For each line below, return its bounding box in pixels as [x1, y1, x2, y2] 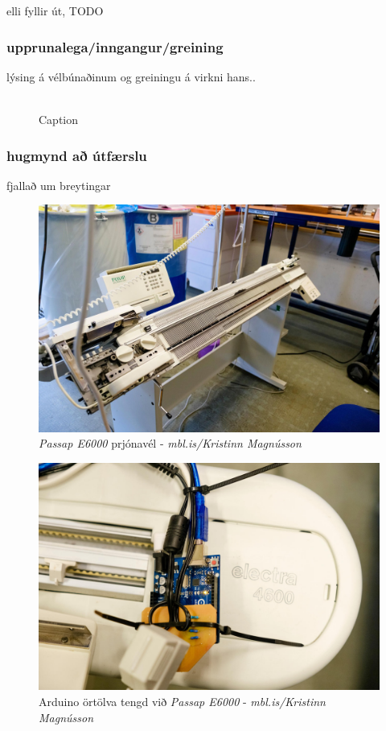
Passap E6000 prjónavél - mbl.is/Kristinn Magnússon [39, 435, 302, 452]
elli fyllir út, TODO [6, 2, 104, 19]
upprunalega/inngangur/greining [6, 36, 224, 56]
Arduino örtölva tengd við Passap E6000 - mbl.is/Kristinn [39, 692, 326, 709]
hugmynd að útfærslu [6, 145, 147, 165]
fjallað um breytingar [6, 176, 111, 193]
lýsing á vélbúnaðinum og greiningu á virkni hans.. [6, 68, 256, 85]
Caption [39, 111, 79, 127]
